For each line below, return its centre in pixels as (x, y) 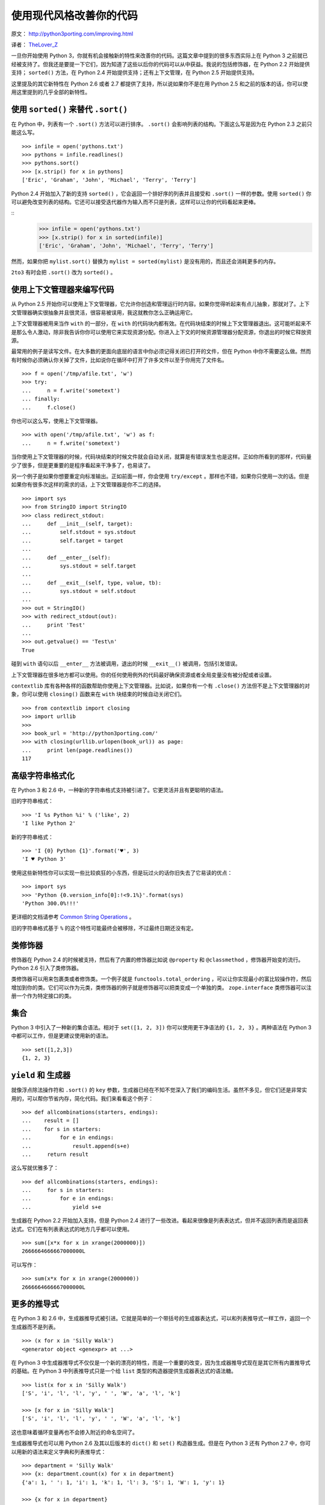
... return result (55, 1154)
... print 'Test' (54, 625)
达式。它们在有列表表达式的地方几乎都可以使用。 (72, 1229)
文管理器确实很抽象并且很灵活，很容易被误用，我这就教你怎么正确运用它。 (103, 312)
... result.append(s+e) (76, 1146)
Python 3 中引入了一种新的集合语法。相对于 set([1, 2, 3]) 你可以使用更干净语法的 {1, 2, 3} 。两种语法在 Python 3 (161, 1028)
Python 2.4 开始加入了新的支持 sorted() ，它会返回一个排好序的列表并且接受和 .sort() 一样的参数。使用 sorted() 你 (161, 193)
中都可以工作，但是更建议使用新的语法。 (61, 1036)
